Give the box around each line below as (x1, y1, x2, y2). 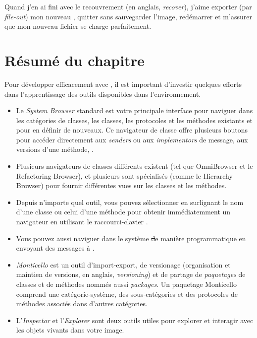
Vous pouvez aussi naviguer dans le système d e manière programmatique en (16, 233, 246, 243)
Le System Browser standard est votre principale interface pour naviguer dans (16, 105, 253, 116)
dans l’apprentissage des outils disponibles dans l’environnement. (4, 88, 201, 99)
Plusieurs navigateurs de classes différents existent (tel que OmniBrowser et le (16, 161, 253, 171)
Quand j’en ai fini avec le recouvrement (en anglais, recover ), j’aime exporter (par (4, 1, 252, 11)
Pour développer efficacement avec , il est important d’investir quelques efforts (4, 78, 242, 89)
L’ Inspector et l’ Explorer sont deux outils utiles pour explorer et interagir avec (16, 315, 254, 325)
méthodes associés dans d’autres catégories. (16, 298, 148, 309)
